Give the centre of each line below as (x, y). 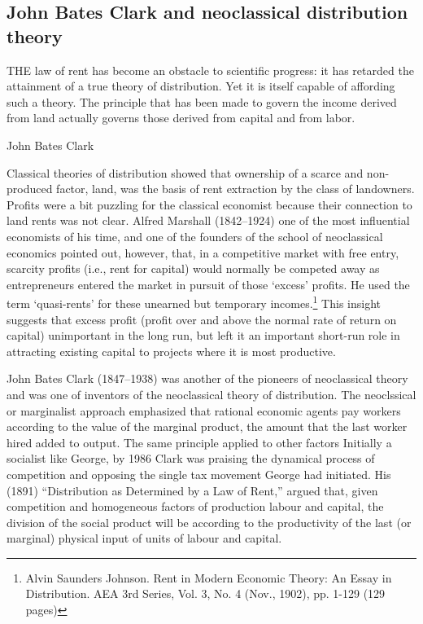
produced (30, 189)
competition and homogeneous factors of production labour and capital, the (195, 506)
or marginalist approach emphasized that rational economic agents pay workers (204, 410)
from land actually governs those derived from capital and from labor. (181, 118)
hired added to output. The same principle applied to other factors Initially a (199, 442)
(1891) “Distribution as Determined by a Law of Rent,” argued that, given (192, 490)
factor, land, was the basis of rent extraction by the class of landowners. (235, 189)
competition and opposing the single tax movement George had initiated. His (199, 474)
